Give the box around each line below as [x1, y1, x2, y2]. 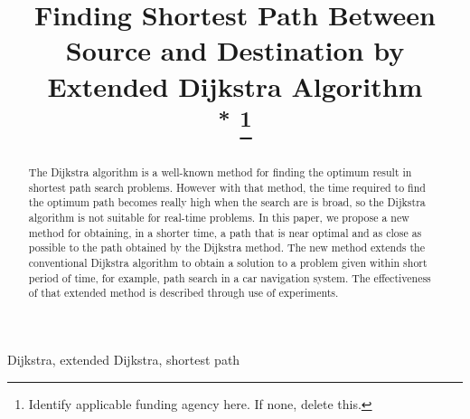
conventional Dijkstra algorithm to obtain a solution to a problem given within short [28, 255, 428, 270]
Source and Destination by [65, 32, 405, 69]
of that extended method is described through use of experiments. [28, 285, 339, 300]
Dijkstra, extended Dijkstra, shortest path [7, 349, 240, 368]
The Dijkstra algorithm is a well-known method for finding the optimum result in [28, 165, 412, 180]
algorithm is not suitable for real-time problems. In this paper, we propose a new [28, 210, 409, 225]
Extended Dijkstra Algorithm [47, 67, 423, 104]
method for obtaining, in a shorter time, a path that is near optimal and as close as [28, 224, 422, 240]
